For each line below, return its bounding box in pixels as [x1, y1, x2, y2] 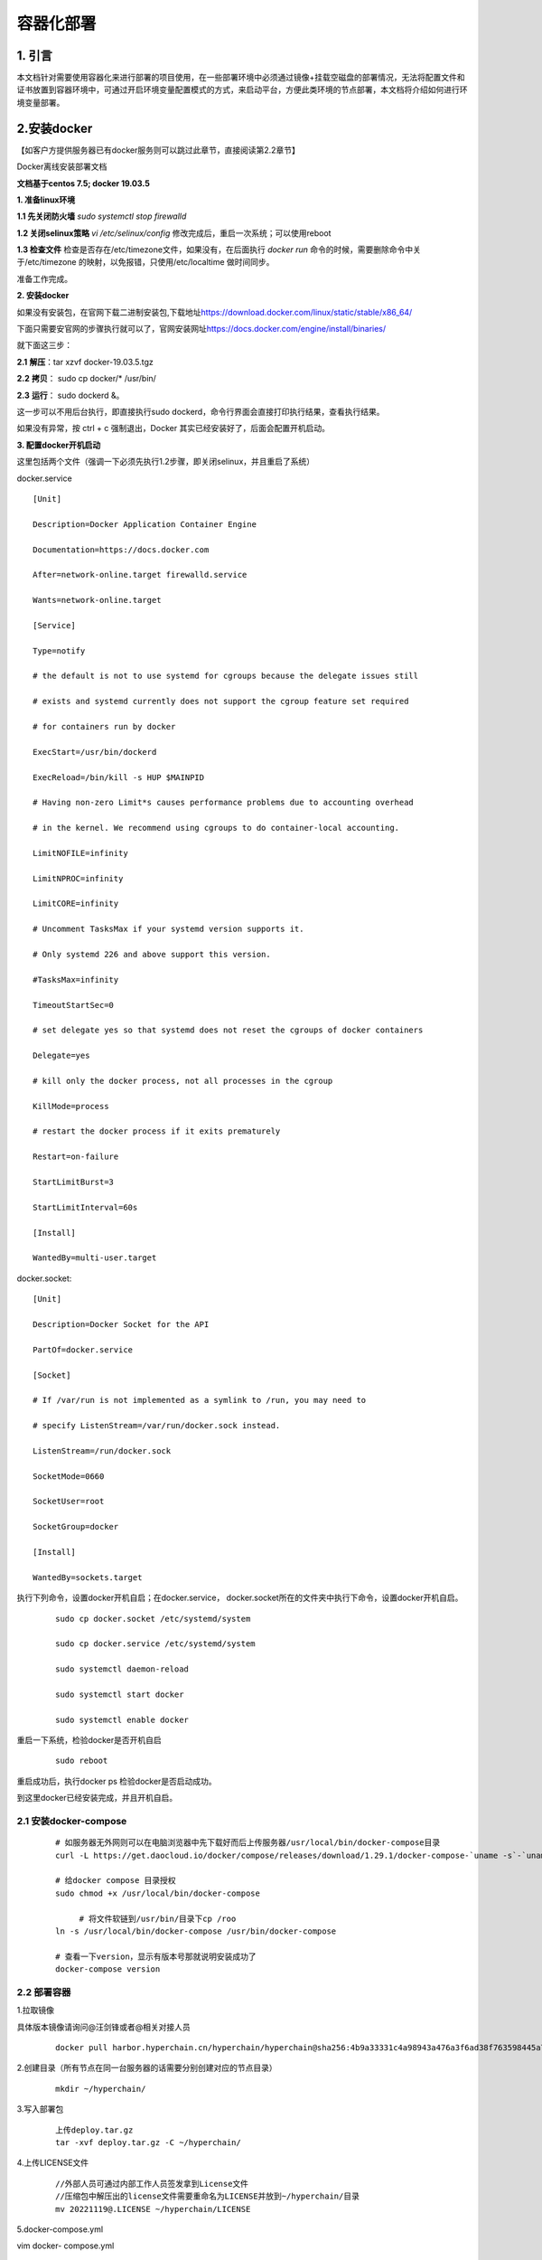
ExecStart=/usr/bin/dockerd [33, 747, 157, 757]
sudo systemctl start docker [55, 1689, 184, 1700]
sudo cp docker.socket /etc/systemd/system [55, 1614, 251, 1624]
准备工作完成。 [16, 273, 72, 284]
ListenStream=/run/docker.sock [33, 1445, 172, 1455]
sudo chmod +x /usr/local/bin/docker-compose [55, 1888, 261, 1898]
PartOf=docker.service [33, 1344, 134, 1355]
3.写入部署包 [16, 2104, 64, 2114]
